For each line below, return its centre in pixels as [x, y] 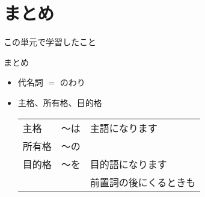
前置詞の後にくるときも [143, 182]
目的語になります [128, 164]
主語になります [124, 128]
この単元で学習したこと [50, 42]
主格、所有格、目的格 [60, 102]
